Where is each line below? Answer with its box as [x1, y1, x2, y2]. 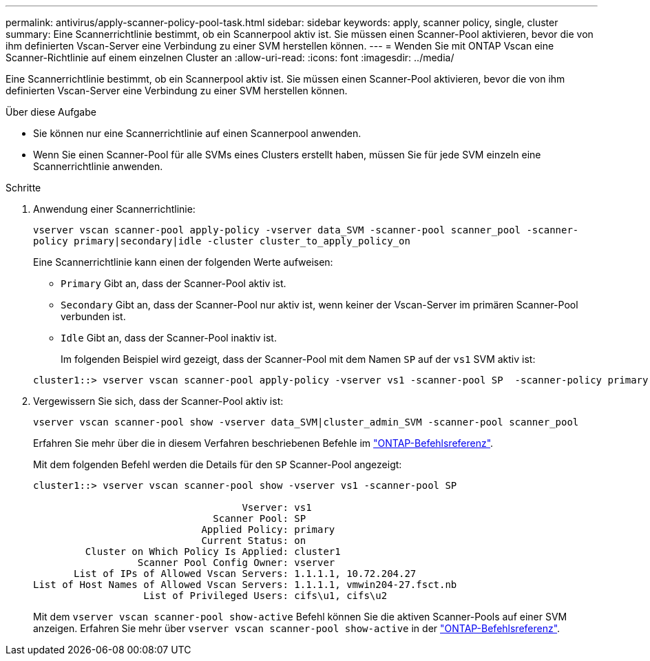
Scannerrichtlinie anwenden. [33, 160, 163, 172]
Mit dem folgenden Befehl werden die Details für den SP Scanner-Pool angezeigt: [33, 459, 402, 470]
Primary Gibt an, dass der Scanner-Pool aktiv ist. [61, 277, 286, 289]
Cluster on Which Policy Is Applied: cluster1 [85, 546, 341, 557]
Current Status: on [201, 535, 306, 546]
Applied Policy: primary [201, 524, 335, 535]
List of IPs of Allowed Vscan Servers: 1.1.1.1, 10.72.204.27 [74, 568, 417, 579]
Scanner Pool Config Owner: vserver [137, 557, 335, 568]
